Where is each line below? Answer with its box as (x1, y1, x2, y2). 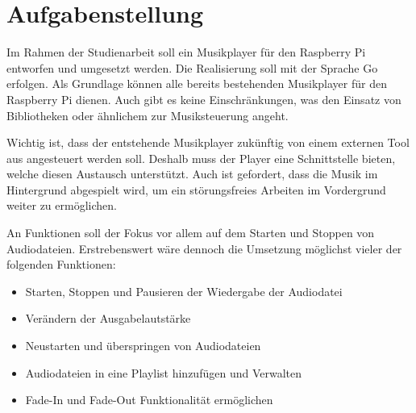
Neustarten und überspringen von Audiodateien (25, 337, 261, 354)
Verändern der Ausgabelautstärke (25, 310, 191, 327)
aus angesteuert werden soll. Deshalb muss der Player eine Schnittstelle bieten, (6, 149, 396, 166)
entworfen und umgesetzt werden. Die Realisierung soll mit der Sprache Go (6, 59, 378, 76)
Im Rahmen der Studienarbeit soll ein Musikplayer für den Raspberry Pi (6, 44, 366, 60)
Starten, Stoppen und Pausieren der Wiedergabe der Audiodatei (25, 282, 343, 299)
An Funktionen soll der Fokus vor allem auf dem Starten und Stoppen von (6, 224, 375, 241)
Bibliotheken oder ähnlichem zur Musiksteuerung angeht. (6, 106, 289, 123)
